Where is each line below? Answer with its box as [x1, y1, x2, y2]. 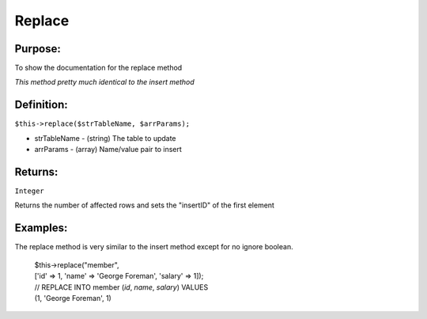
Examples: [14, 222, 68, 235]
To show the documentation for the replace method [14, 63, 183, 73]
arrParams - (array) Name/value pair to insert [34, 145, 182, 154]
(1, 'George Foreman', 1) [34, 293, 112, 302]
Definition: [14, 98, 69, 112]
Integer [14, 187, 45, 196]
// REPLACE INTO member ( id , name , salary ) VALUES [34, 282, 209, 292]
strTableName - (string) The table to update [34, 133, 177, 142]
